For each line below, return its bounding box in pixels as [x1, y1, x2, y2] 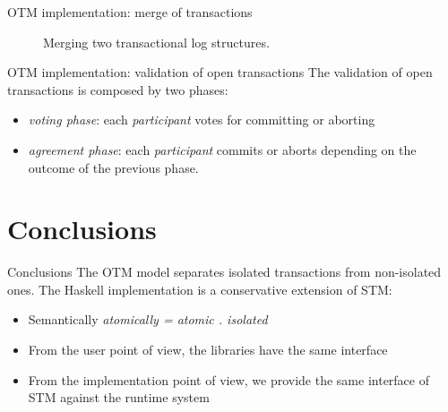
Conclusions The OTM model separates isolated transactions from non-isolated [7, 262, 442, 281]
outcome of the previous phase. [28, 158, 199, 176]
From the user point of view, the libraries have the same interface [28, 340, 388, 359]
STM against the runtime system [28, 388, 210, 407]
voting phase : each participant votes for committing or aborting [28, 110, 375, 129]
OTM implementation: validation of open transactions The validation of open [7, 63, 433, 82]
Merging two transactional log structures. [43, 32, 270, 51]
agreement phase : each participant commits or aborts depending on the [28, 140, 417, 159]
